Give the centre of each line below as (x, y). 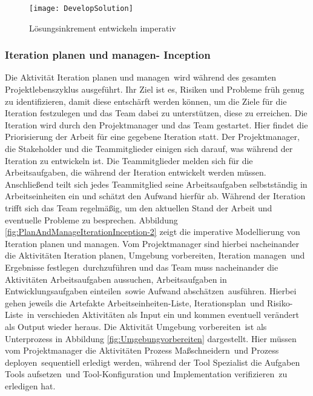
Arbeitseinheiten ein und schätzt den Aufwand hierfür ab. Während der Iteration (155, 196)
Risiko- (280, 302)
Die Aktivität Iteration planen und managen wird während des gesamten (141, 77)
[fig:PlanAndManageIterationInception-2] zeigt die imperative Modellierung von (153, 232)
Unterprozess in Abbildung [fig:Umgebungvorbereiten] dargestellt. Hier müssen (151, 338)
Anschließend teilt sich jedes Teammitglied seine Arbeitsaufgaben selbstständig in (156, 184)
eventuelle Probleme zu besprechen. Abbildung (91, 219)
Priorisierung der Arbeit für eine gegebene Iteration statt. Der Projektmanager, (152, 137)
